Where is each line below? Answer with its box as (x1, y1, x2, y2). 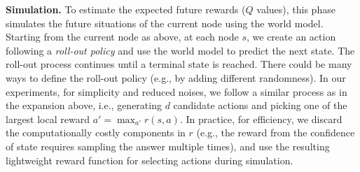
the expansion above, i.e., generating (6, 98, 162, 113)
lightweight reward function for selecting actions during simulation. (6, 152, 293, 167)
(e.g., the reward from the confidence (196, 125, 355, 140)
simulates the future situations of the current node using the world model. (6, 15, 324, 30)
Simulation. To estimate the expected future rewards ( (6, 2, 246, 16)
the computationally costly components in (6, 125, 186, 140)
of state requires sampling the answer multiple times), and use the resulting (6, 138, 330, 153)
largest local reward (6, 111, 90, 126)
